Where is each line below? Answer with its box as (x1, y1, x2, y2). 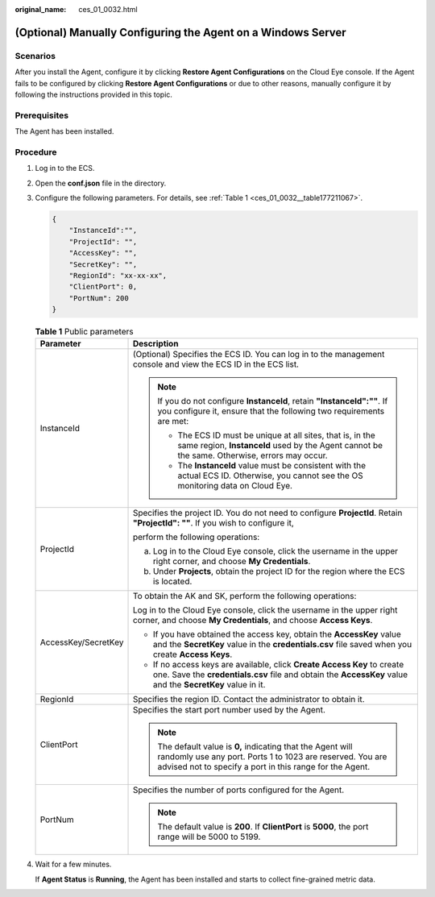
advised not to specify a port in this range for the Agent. (157, 762, 371, 773)
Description (132, 338, 179, 350)
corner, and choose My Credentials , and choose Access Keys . (132, 615, 373, 626)
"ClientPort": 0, (68, 282, 138, 292)
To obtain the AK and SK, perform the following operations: (132, 591, 357, 602)
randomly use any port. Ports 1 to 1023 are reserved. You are (157, 751, 387, 762)
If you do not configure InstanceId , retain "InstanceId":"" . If (157, 396, 388, 407)
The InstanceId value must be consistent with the (177, 460, 367, 471)
